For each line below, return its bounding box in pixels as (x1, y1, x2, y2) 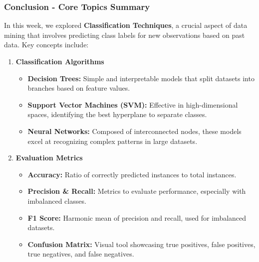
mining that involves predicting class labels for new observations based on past (4, 29, 245, 40)
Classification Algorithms (15, 56, 104, 66)
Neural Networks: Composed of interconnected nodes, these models (27, 126, 242, 136)
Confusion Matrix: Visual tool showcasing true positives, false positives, (27, 239, 256, 249)
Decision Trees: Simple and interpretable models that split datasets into (27, 73, 255, 83)
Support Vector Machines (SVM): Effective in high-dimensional (27, 99, 238, 110)
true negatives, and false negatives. (27, 249, 134, 259)
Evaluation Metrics (15, 152, 83, 163)
